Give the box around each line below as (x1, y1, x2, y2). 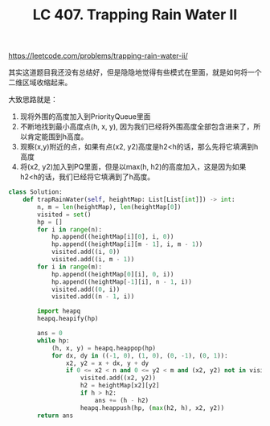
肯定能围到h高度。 (27, 132, 88, 141)
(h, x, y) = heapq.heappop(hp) (51, 344, 157, 352)
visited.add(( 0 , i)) (51, 285, 121, 293)
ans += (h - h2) (94, 396, 149, 404)
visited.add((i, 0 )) (51, 248, 121, 256)
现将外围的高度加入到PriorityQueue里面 (19, 112, 151, 121)
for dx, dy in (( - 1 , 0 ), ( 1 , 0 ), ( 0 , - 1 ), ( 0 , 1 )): (51, 351, 228, 359)
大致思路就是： (8, 95, 58, 104)
